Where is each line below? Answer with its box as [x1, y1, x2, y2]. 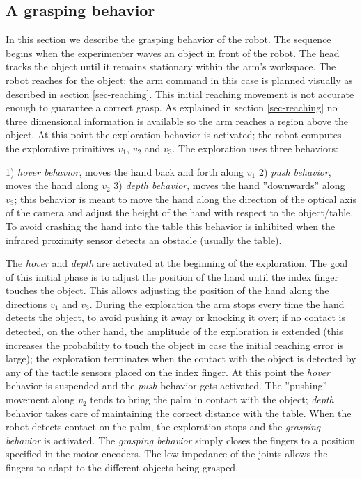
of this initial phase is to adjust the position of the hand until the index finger [6, 269, 339, 284]
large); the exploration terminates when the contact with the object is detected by [6, 351, 356, 366]
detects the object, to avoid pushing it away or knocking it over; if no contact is [6, 310, 345, 325]
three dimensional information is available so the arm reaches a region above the [6, 113, 349, 128]
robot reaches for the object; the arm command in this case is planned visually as [6, 72, 353, 87]
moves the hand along [6, 178, 99, 193]
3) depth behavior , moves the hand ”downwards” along [113, 178, 345, 193]
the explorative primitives [6, 140, 115, 155]
